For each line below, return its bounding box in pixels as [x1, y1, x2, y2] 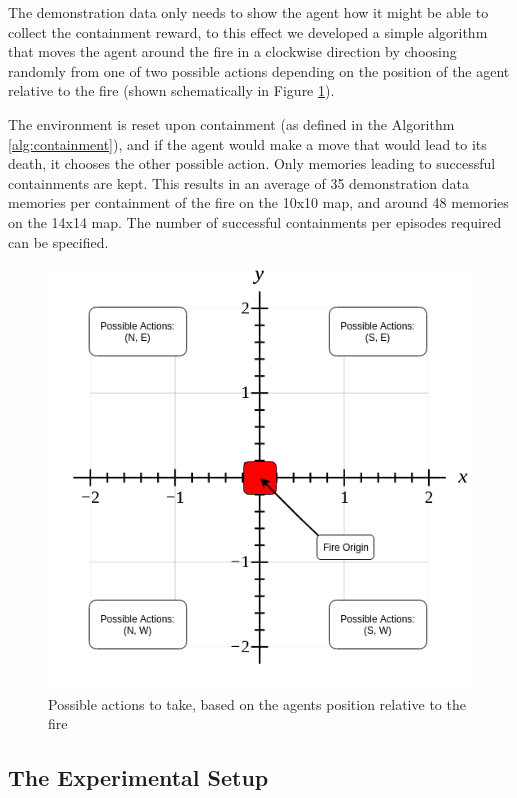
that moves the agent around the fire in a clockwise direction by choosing [8, 41, 457, 62]
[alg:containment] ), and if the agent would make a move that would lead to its [8, 133, 487, 154]
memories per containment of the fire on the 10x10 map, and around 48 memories [8, 192, 509, 213]
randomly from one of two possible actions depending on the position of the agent [8, 60, 510, 81]
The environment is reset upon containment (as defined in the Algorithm [8, 113, 455, 134]
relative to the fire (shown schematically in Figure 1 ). [8, 80, 335, 101]
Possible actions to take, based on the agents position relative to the [48, 693, 466, 714]
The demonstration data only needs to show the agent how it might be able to [8, 2, 489, 22]
